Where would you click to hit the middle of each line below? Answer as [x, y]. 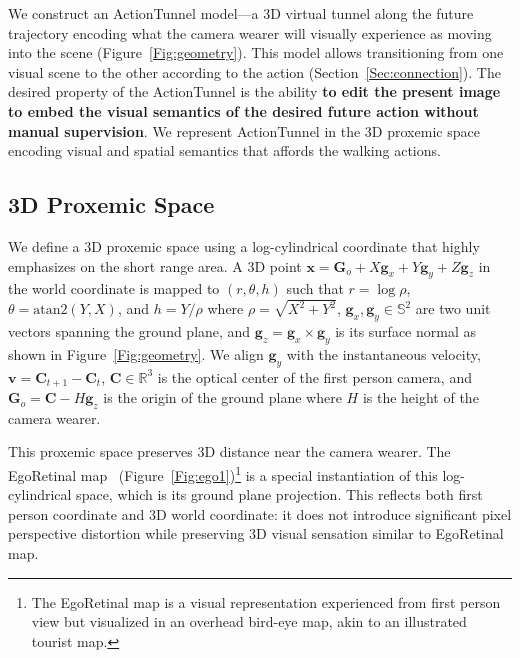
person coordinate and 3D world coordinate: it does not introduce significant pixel [260, 513]
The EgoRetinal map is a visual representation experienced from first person [266, 601]
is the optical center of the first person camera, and [314, 376]
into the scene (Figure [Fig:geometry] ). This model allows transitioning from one [256, 52]
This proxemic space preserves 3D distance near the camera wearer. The [229, 451]
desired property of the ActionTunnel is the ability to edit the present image [254, 91]
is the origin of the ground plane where [222, 397]
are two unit [453, 308]
